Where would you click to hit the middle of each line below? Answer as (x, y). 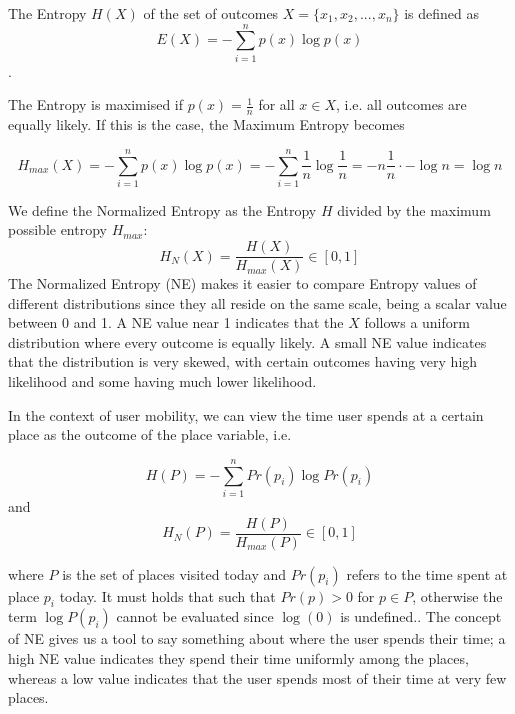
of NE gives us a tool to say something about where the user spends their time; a (257, 638)
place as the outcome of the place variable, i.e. (150, 434)
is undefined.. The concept (421, 616)
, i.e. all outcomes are (401, 104)
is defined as (442, 13)
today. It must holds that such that (167, 595)
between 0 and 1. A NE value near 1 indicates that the (176, 322)
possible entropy (57, 229)
